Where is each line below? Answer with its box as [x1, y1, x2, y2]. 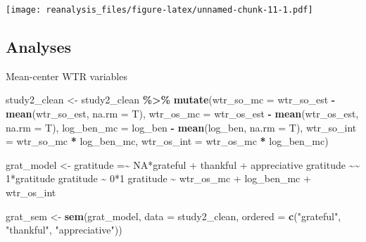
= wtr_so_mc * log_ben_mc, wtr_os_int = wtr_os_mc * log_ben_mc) [6, 134, 329, 148]
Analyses [6, 36, 71, 58]
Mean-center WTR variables [6, 68, 127, 83]
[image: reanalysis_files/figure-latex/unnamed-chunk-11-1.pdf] [6, 5, 313, 15]
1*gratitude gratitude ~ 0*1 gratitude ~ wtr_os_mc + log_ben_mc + [6, 171, 311, 186]
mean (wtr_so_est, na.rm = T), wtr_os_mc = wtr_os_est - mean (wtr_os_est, [6, 106, 359, 121]
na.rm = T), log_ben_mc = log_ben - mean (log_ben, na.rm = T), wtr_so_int [6, 120, 357, 134]
